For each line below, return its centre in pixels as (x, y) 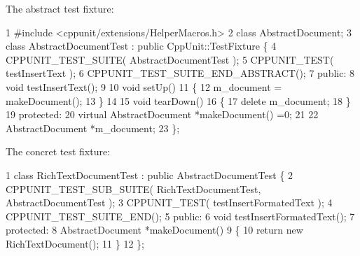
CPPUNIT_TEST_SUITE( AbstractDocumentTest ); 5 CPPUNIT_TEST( (170, 59)
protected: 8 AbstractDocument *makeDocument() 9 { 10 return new (154, 230)
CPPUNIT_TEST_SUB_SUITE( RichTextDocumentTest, (133, 189)
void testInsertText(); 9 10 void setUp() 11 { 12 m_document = (144, 86)
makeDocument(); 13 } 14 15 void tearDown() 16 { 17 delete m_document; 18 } (178, 100)
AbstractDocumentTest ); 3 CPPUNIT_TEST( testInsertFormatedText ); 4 (169, 202)
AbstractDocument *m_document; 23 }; (93, 128)
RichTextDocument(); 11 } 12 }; (75, 243)
